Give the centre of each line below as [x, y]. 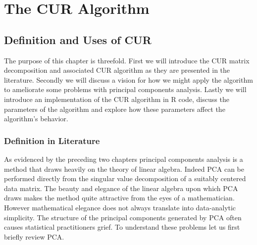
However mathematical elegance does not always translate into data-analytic [120, 207]
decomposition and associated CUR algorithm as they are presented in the [117, 70]
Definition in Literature [52, 140]
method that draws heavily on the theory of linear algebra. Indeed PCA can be [124, 169]
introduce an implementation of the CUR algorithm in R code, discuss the [117, 99]
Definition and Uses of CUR [78, 39]
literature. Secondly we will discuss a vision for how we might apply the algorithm [128, 79]
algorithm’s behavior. [36, 119]
